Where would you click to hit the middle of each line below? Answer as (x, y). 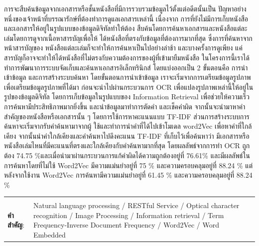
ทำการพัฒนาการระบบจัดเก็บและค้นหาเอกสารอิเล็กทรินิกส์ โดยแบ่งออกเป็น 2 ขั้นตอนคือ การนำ (126, 67)
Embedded (49, 235)
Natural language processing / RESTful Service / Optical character (136, 205)
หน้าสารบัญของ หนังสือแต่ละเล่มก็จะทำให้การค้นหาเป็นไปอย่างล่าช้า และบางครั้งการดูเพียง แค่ (123, 48)
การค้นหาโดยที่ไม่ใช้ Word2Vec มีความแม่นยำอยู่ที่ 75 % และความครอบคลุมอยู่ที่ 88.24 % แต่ (129, 165)
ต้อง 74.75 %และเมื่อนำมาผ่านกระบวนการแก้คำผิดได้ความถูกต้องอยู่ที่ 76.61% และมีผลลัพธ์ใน (127, 155)
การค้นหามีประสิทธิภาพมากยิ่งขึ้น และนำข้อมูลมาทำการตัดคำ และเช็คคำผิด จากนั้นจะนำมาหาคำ (125, 106)
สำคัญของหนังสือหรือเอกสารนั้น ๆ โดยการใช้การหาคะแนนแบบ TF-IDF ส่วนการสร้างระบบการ (127, 116)
